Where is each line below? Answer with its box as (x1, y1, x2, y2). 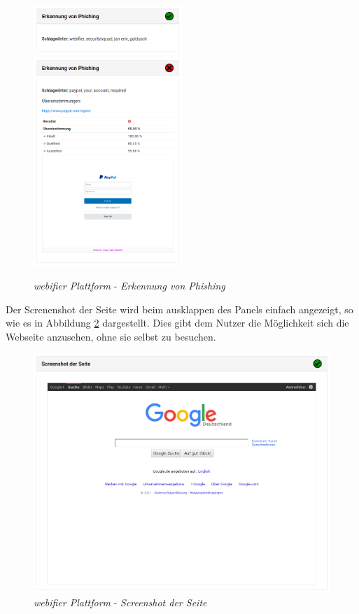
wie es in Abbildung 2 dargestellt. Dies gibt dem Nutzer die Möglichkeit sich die (6, 315, 349, 330)
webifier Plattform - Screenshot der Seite (34, 595, 207, 610)
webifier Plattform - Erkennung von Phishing (34, 278, 225, 292)
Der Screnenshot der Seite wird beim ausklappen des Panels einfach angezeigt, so (6, 301, 353, 316)
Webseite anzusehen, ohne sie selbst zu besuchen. (6, 329, 216, 343)
